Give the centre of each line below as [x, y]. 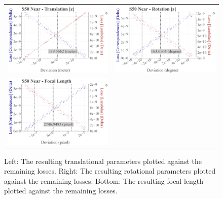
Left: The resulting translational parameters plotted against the [103, 161]
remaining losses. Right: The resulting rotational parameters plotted [110, 171]
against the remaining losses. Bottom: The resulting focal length [104, 180]
